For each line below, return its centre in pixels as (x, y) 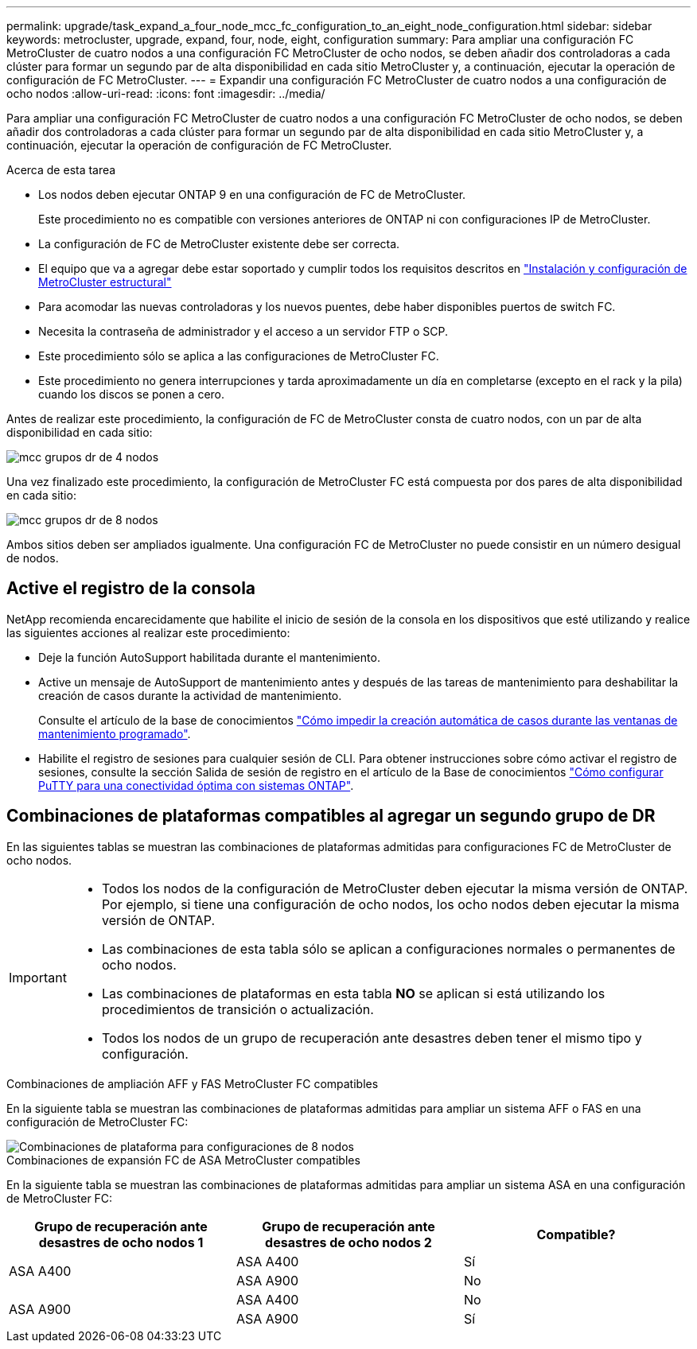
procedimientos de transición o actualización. (238, 1009)
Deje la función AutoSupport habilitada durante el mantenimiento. (209, 657)
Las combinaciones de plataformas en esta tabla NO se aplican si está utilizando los (353, 993)
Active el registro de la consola (131, 589)
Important (38, 977)
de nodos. (33, 558)
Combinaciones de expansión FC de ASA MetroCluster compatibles (183, 1160)
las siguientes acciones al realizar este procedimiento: (148, 632)
